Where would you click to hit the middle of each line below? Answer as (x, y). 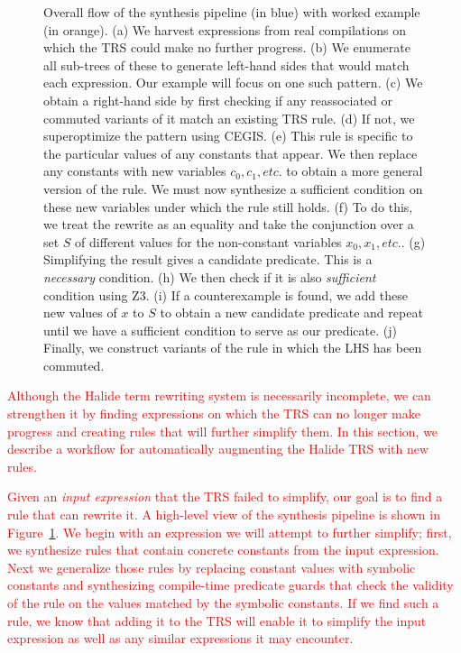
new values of (80, 313)
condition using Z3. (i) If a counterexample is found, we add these (226, 294)
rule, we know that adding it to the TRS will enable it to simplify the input (217, 620)
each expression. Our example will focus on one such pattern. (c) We (233, 83)
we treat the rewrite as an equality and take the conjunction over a (229, 224)
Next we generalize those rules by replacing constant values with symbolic (212, 567)
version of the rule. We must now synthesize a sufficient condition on (233, 188)
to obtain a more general (355, 171)
